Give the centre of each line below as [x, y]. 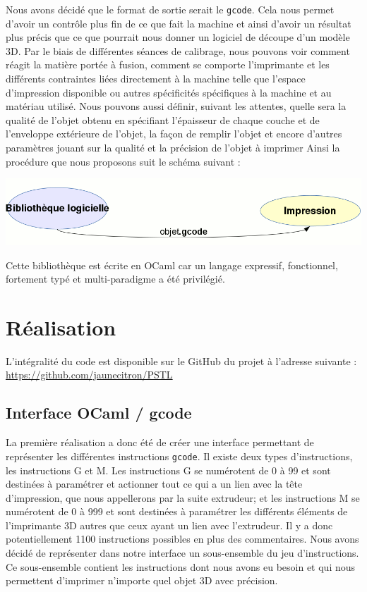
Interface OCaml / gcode [99, 413]
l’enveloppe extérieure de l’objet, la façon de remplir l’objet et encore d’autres [174, 134]
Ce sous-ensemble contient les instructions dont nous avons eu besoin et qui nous [181, 566]
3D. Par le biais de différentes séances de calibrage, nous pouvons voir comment [178, 50]
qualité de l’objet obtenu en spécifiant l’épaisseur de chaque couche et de [163, 119]
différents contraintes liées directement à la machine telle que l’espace [156, 79]
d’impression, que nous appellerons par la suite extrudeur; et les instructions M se [183, 497]
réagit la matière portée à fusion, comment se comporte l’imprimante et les [168, 64]
